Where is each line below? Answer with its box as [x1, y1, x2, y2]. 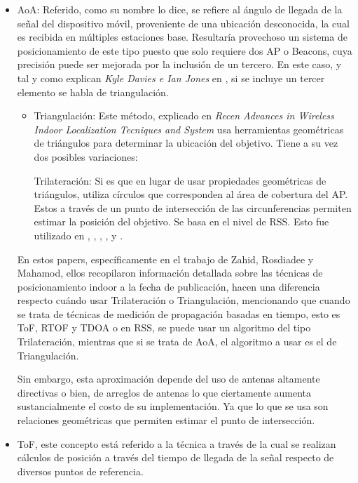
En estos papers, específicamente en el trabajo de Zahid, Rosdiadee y [17, 251, 314, 266]
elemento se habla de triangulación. [17, 84, 169, 99]
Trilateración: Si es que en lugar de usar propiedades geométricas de [34, 173, 326, 187]
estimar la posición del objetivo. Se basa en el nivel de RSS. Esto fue [34, 214, 329, 229]
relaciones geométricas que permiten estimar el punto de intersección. [17, 413, 315, 428]
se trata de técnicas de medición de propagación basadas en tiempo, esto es [17, 306, 340, 321]
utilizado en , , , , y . [34, 227, 123, 242]
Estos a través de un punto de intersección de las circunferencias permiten [34, 200, 352, 215]
